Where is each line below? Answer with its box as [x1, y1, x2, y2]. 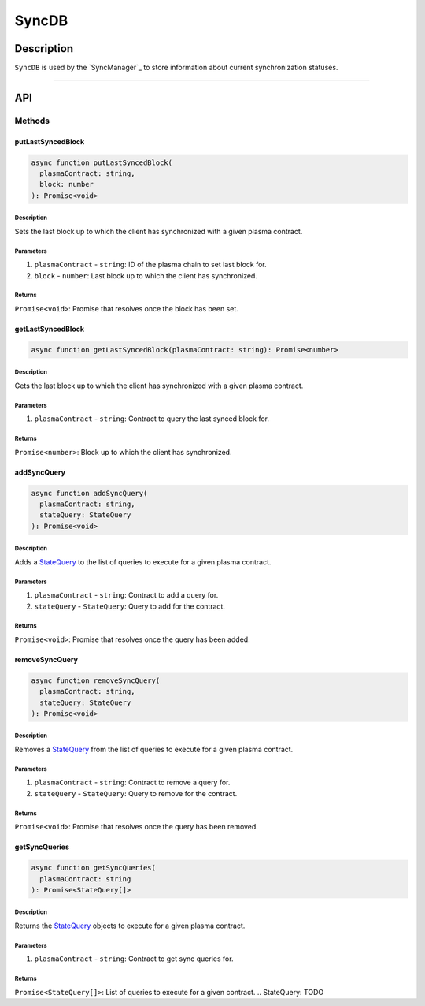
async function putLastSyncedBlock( [31, 158, 173, 167]
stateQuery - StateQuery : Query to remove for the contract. [34, 788, 238, 798]
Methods [14, 115, 50, 126]
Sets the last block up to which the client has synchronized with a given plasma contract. [14, 226, 303, 236]
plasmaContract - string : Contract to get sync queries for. [34, 954, 234, 963]
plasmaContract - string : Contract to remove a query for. [34, 777, 231, 788]
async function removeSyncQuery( [31, 676, 161, 685]
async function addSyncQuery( [31, 489, 148, 497]
